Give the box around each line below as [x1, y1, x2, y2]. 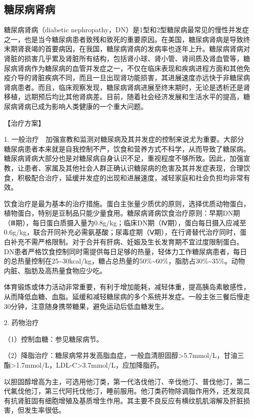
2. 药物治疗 [4, 317, 39, 328]
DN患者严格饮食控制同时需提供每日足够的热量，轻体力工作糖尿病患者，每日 [4, 246, 247, 256]
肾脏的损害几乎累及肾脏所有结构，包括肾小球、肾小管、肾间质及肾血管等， [4, 53, 243, 63]
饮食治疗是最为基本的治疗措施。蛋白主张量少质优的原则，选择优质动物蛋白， [4, 198, 250, 208]
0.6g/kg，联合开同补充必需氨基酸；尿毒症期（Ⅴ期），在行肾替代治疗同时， [4, 227, 240, 237]
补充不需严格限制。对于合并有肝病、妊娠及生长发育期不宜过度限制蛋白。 [10, 237, 243, 247]
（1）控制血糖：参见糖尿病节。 [4, 333, 103, 344]
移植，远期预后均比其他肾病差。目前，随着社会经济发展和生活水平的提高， [4, 91, 243, 102]
